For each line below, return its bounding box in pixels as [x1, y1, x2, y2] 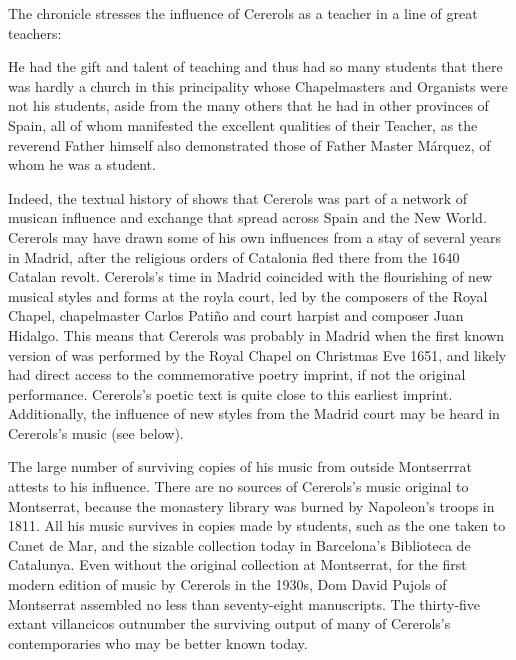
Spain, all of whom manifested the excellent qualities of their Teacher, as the [8, 114, 478, 135]
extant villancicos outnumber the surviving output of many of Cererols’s [8, 613, 451, 634]
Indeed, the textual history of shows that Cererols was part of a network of [8, 187, 468, 208]
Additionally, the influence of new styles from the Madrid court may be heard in [8, 403, 500, 424]
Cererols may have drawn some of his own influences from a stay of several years [8, 226, 502, 247]
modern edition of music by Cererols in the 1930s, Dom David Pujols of [8, 574, 447, 595]
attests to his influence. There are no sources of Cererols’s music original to [8, 476, 469, 497]
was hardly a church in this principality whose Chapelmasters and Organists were [8, 75, 508, 96]
